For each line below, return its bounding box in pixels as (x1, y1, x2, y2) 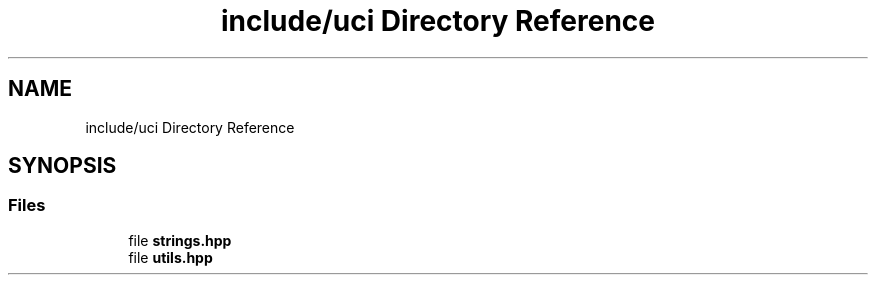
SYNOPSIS (8, 153, 117, 179)
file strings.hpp (128, 231, 232, 249)
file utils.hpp (128, 248, 213, 266)
